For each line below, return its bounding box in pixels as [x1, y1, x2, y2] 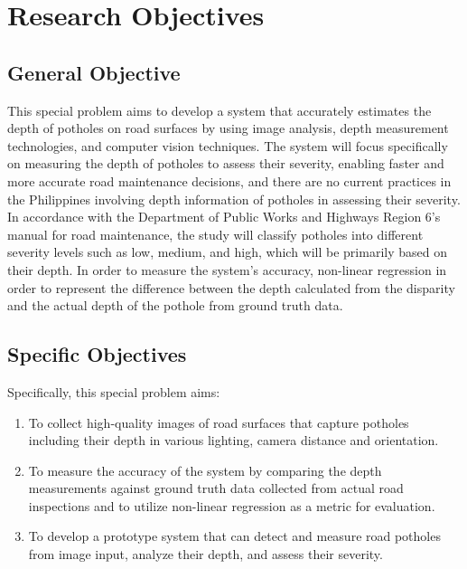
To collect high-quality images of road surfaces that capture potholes [28, 413, 409, 431]
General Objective [7, 58, 181, 86]
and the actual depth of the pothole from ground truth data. [7, 296, 343, 315]
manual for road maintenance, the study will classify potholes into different [7, 224, 424, 243]
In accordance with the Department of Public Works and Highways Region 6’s [7, 207, 441, 226]
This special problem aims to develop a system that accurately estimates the [7, 100, 432, 119]
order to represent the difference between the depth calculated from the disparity [7, 278, 455, 297]
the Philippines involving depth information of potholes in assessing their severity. [7, 189, 461, 208]
